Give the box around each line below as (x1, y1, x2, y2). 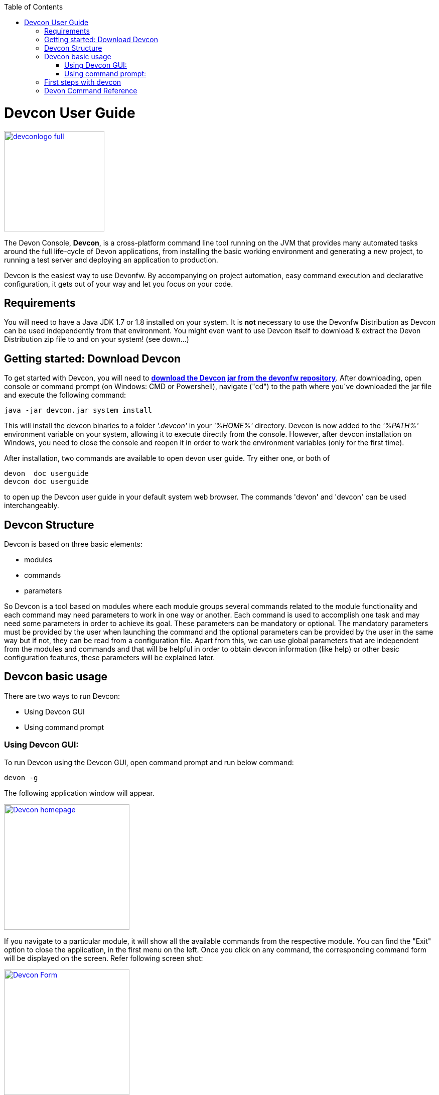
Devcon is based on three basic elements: (4, 540, 142, 549)
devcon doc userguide (4, 477, 89, 486)
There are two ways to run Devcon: (4, 691, 120, 700)
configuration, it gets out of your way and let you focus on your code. (4, 279, 233, 288)
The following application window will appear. (4, 788, 155, 797)
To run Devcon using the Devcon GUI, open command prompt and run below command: (4, 758, 294, 767)
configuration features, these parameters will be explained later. (4, 653, 215, 662)
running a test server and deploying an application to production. (4, 255, 218, 264)
